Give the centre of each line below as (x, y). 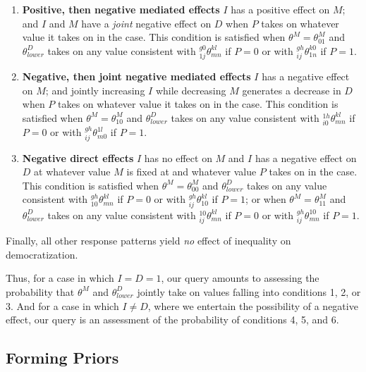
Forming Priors (62, 358)
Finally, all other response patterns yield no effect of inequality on (148, 241)
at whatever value (72, 172)
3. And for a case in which (62, 305)
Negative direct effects (78, 157)
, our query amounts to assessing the (240, 278)
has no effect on (178, 157)
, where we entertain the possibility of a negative (253, 305)
